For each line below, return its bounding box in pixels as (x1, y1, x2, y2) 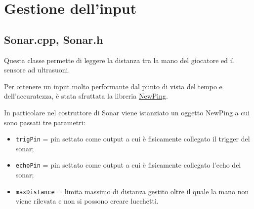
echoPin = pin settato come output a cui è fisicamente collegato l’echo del (15, 160, 241, 170)
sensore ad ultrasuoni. (4, 65, 70, 75)
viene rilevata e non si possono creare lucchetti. (15, 196, 159, 206)
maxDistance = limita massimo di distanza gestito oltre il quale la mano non (15, 186, 249, 196)
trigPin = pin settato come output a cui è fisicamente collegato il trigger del (15, 134, 250, 144)
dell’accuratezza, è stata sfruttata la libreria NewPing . (4, 91, 168, 101)
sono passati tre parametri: (4, 117, 85, 127)
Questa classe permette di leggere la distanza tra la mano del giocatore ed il (4, 55, 234, 65)
